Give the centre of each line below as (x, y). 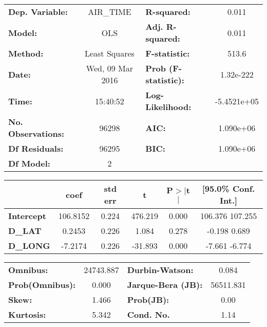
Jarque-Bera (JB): (165, 285)
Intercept (27, 216)
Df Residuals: (36, 148)
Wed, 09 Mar (109, 68)
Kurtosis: (27, 314)
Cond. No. (148, 314)
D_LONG (29, 246)
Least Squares (109, 53)
